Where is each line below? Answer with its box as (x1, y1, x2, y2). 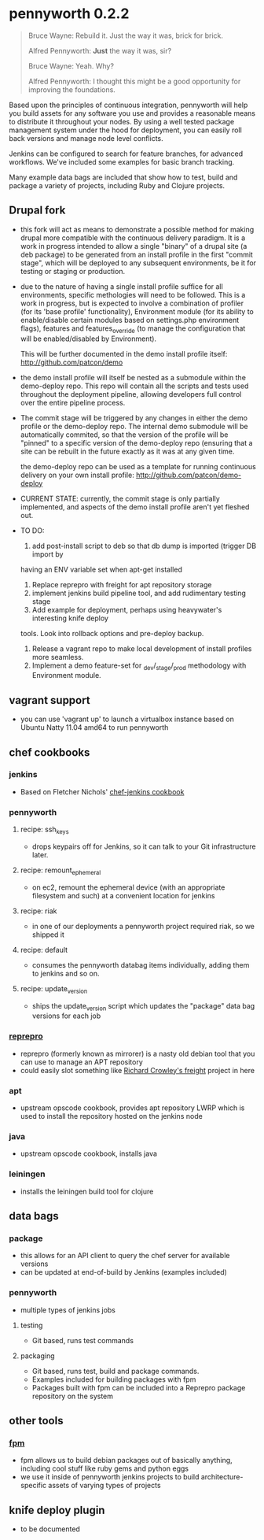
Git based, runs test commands (31, 1335, 134, 1345)
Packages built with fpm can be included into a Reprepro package (31, 1383, 246, 1392)
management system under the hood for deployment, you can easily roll (9, 125, 242, 135)
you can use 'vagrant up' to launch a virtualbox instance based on (20, 714, 235, 724)
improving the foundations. (27, 84, 116, 94)
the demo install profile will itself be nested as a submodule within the (20, 372, 247, 382)
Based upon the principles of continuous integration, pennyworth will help (9, 100, 248, 109)
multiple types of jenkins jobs (20, 1305, 116, 1315)
